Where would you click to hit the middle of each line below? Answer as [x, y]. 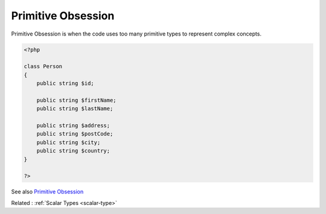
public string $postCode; [75, 134]
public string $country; [73, 151]
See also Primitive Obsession [47, 192]
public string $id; [66, 83]
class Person [43, 67]
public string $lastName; [75, 109]
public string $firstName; [77, 100]
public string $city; [69, 142]
